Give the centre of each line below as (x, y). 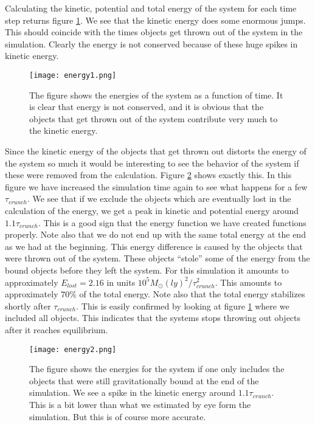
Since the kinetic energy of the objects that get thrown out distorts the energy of (156, 151)
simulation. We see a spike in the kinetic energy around (133, 392)
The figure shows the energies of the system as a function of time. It (156, 95)
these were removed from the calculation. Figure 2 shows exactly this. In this (148, 175)
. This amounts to (248, 282)
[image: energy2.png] (73, 349)
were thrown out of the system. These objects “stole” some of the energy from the (157, 258)
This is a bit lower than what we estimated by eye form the (140, 404)
